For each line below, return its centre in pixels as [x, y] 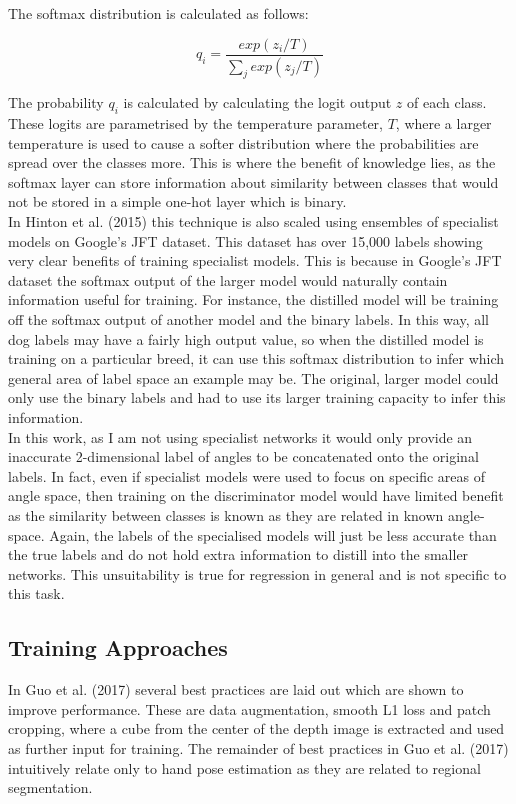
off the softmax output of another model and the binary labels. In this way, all [249, 319]
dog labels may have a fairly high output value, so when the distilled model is [246, 338]
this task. [36, 593]
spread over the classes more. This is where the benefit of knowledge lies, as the [252, 162]
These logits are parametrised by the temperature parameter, [195, 123]
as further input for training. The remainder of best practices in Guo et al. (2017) [258, 747]
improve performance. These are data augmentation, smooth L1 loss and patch [249, 708]
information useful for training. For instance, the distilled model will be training [253, 299]
